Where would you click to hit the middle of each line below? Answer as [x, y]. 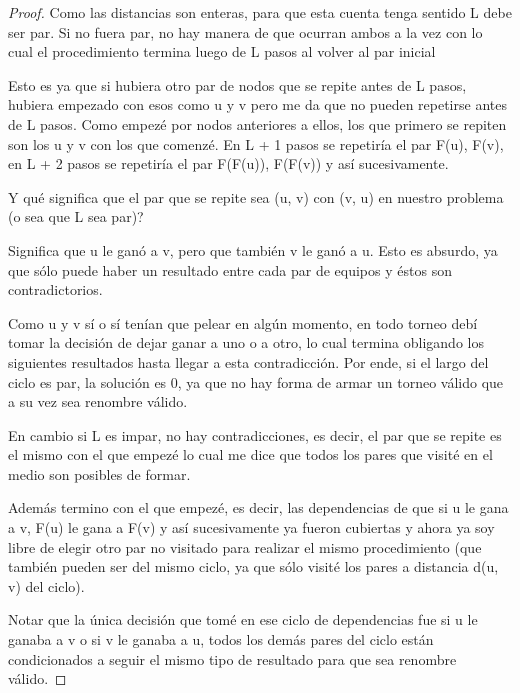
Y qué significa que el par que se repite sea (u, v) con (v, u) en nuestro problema [256, 196]
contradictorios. [55, 289]
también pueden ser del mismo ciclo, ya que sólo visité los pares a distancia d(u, [253, 566]
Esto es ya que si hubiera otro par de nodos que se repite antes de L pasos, [237, 84]
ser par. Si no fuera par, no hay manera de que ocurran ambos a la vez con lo [245, 31]
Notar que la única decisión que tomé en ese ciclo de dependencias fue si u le [243, 619]
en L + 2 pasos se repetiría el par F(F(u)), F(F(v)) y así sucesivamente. [228, 163]
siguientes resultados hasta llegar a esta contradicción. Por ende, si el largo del [248, 361]
